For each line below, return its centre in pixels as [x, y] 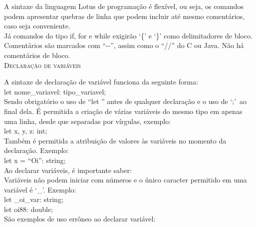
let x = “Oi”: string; [35, 160]
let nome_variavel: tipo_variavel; [55, 91]
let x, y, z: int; [26, 131]
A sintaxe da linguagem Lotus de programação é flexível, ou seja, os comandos [124, 6]
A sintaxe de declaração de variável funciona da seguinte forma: [101, 82]
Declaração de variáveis [42, 65]
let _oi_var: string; [34, 199]
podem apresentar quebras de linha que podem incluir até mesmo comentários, [124, 16]
